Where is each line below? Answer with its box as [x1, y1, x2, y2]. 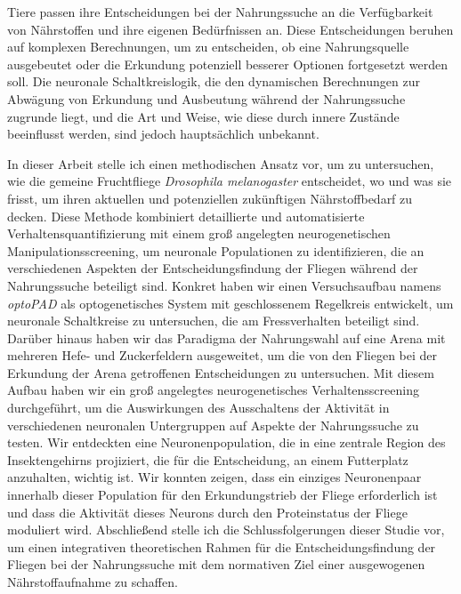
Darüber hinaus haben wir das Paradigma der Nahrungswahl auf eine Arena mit [7, 328, 446, 347]
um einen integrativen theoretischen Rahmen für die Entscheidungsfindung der [7, 537, 436, 556]
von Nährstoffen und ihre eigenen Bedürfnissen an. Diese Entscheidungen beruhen [7, 20, 454, 38]
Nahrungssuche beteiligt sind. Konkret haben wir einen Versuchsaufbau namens [7, 276, 441, 294]
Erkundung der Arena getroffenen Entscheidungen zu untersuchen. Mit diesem [7, 363, 434, 381]
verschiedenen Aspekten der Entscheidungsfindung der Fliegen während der [7, 259, 418, 277]
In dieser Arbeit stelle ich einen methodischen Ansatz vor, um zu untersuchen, [7, 154, 434, 173]
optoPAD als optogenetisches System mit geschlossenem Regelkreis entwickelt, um [7, 293, 454, 312]
